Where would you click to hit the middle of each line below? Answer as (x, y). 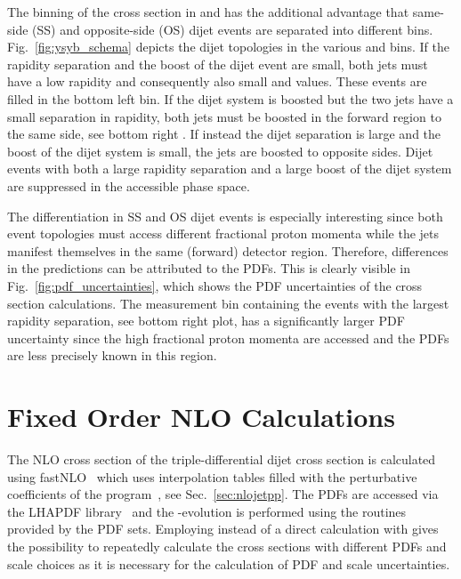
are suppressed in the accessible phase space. (129, 185)
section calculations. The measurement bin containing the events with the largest (228, 303)
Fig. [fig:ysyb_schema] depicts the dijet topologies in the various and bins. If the (228, 47)
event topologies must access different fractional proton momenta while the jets (223, 233)
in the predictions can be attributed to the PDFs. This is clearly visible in (209, 268)
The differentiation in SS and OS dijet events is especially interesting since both (225, 216)
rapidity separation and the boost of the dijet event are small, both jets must (218, 64)
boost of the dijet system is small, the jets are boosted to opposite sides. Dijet (220, 151)
